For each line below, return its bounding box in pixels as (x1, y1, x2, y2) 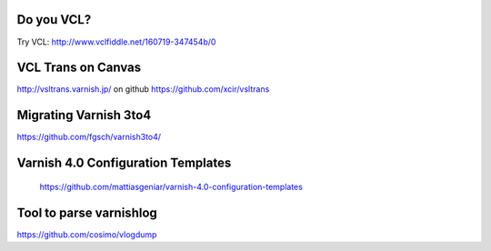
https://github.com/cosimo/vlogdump (16, 228, 157, 240)
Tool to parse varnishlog (16, 205, 158, 220)
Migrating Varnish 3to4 (16, 107, 152, 123)
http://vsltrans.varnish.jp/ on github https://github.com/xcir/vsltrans (16, 84, 270, 95)
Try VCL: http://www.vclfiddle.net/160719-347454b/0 (16, 36, 216, 47)
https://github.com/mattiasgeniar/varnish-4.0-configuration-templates (39, 181, 304, 192)
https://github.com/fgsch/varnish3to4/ (16, 132, 162, 143)
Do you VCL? (16, 12, 92, 27)
